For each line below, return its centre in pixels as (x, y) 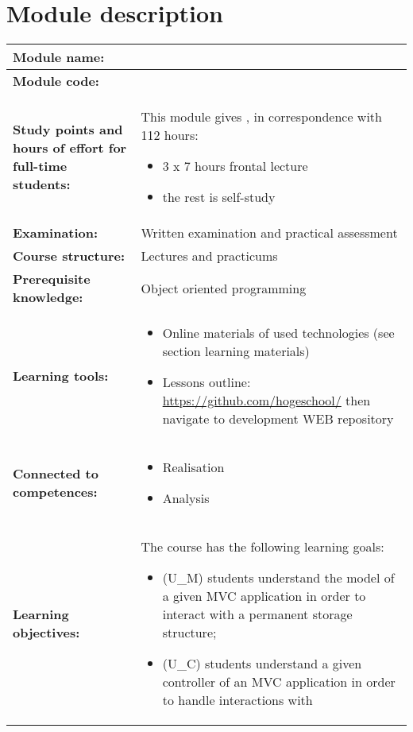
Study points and (68, 130)
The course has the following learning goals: (262, 547)
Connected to (56, 474)
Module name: (59, 57)
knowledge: (48, 297)
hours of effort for (70, 148)
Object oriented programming (224, 288)
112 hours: (170, 135)
